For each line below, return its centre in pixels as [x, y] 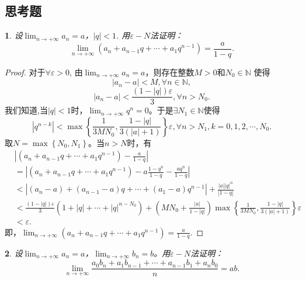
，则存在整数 [170, 72]
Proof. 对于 [25, 72]
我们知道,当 [26, 110]
